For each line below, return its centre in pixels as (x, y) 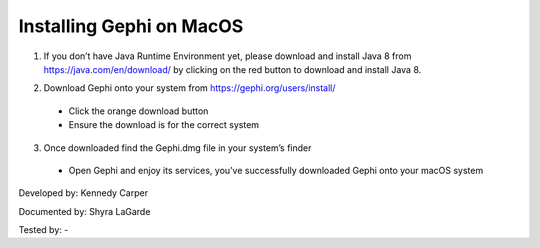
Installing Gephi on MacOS (131, 26)
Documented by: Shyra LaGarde (84, 211)
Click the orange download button (138, 111)
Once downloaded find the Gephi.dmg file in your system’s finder (177, 147)
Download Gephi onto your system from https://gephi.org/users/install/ (189, 88)
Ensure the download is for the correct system (164, 125)
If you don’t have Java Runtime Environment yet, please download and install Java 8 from (227, 56)
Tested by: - (43, 230)
